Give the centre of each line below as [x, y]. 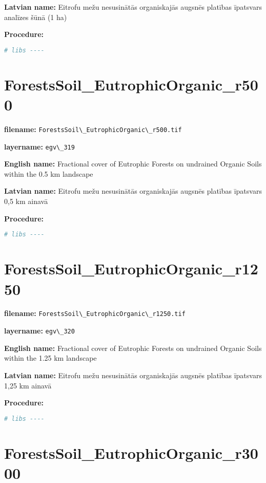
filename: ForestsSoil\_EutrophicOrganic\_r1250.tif [95, 313]
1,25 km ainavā [28, 385]
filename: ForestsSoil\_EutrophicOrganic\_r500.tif [93, 129]
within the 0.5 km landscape [49, 173]
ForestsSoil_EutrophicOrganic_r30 [131, 452]
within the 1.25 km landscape [50, 358]
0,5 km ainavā [26, 201]
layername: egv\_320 [39, 331]
